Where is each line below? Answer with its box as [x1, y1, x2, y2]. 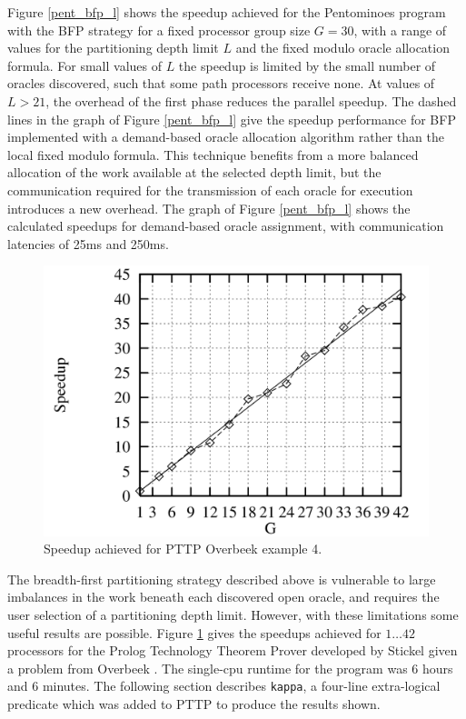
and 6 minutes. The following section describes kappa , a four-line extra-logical [7, 676, 441, 695]
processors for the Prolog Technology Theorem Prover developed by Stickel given [7, 641, 458, 660]
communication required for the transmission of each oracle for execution [7, 180, 413, 199]
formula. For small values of [7, 55, 162, 75]
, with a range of [353, 20, 447, 39]
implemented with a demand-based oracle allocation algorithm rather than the [7, 127, 444, 146]
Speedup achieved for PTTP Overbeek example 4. [44, 539, 322, 558]
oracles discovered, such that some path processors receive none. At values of [7, 74, 435, 93]
